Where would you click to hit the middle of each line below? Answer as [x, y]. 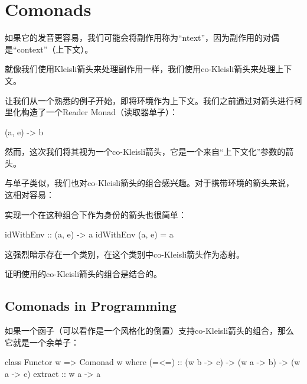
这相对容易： [30, 195]
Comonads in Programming [91, 306]
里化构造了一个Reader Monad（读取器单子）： [92, 112]
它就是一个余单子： [42, 342]
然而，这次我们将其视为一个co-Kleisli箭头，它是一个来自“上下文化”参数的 [145, 152]
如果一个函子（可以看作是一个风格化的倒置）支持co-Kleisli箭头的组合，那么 [150, 331]
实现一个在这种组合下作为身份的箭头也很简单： [96, 214]
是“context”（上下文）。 [49, 49]
